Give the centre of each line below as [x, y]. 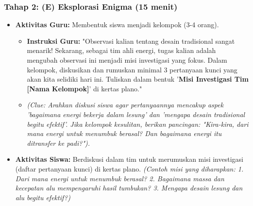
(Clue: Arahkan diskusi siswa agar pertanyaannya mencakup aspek [125, 105]
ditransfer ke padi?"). [59, 143]
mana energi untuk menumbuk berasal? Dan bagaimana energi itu [124, 133]
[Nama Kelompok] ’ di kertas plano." [84, 88]
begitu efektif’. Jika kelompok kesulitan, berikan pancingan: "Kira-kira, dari [138, 124]
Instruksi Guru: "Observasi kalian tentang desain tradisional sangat [131, 41]
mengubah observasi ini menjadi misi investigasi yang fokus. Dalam [127, 60]
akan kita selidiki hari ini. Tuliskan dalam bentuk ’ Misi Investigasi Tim [138, 79]
